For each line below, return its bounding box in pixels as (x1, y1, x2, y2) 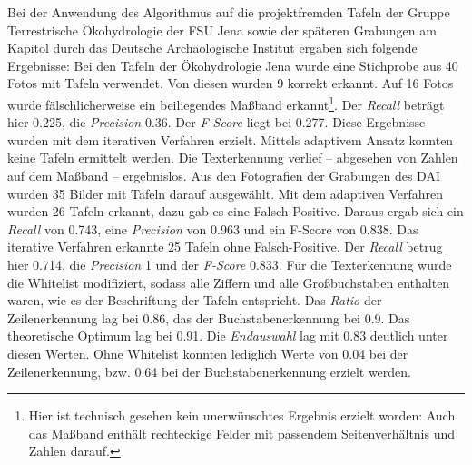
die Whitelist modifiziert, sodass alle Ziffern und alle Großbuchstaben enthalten (7, 272, 450, 292)
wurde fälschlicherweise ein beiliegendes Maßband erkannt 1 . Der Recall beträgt (7, 92, 445, 114)
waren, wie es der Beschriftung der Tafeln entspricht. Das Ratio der (7, 291, 382, 310)
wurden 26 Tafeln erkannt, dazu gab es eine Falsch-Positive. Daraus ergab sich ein (7, 202, 464, 221)
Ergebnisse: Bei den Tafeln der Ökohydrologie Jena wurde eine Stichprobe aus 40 (7, 55, 458, 74)
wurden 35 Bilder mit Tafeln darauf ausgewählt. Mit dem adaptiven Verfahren (7, 183, 444, 203)
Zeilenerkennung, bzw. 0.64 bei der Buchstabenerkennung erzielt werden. (7, 361, 411, 381)
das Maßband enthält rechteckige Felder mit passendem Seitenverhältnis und (28, 423, 456, 442)
